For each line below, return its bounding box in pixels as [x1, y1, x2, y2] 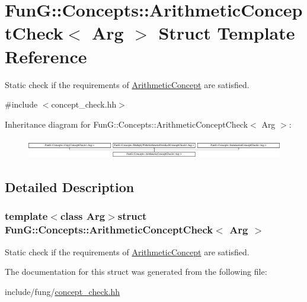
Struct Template [158, 21, 295, 45]
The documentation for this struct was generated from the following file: [5, 265, 267, 278]
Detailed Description [5, 178, 135, 196]
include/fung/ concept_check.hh [5, 285, 120, 297]
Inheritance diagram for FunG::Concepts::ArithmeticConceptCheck [5, 118, 248, 130]
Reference [5, 44, 87, 68]
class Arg [60, 209, 105, 223]
